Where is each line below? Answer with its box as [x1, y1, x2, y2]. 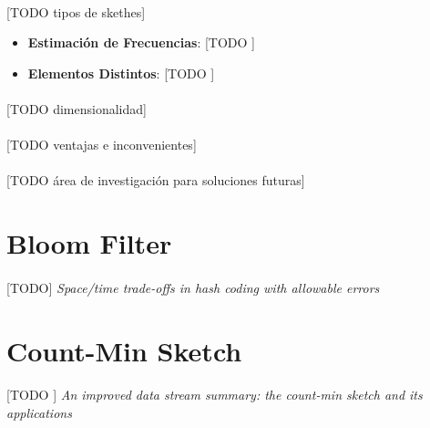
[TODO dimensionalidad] [6, 99, 147, 118]
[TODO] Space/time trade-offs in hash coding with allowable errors [6, 277, 380, 297]
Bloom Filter [6, 224, 172, 262]
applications [6, 403, 72, 423]
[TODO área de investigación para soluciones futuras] [6, 171, 305, 190]
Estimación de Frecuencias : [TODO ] [27, 33, 255, 52]
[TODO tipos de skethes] [6, 2, 146, 21]
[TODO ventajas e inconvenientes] [6, 135, 197, 154]
